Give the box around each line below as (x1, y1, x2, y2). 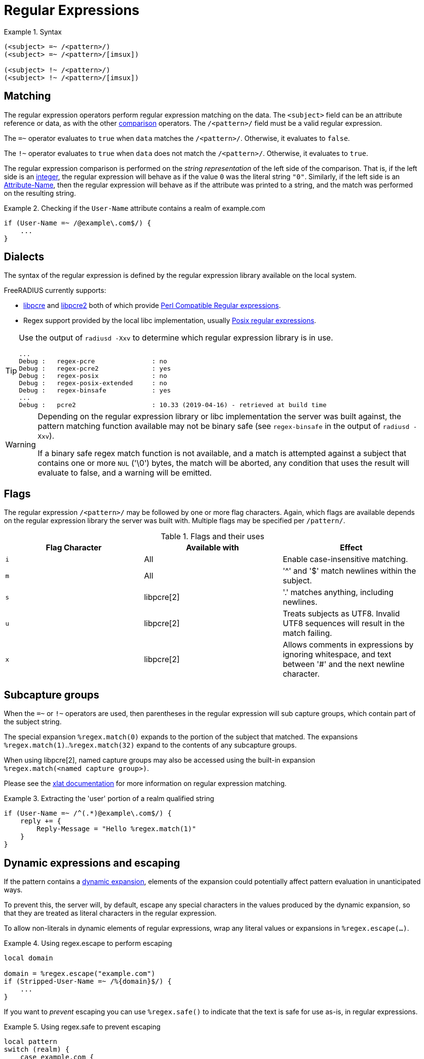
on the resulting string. (4, 188, 76, 197)
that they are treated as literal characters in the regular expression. (4, 908, 217, 917)
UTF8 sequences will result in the (282, 618, 405, 629)
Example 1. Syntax (4, 27, 62, 36)
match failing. (282, 628, 332, 638)
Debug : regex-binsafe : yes (19, 387, 171, 394)
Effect (340, 543, 363, 553)
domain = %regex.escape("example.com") (4, 969, 155, 977)
